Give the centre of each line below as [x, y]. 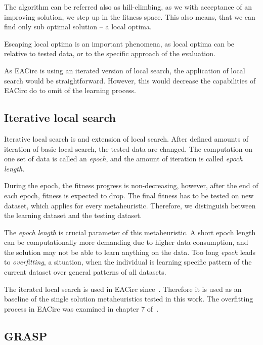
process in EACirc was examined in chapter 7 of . [81, 308]
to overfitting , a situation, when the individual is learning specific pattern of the [128, 262]
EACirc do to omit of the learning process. [70, 90]
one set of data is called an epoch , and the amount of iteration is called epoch [123, 159]
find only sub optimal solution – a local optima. [78, 27]
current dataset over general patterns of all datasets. [85, 272]
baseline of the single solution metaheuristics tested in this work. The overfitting [129, 299]
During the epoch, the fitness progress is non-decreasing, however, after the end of [131, 185]
